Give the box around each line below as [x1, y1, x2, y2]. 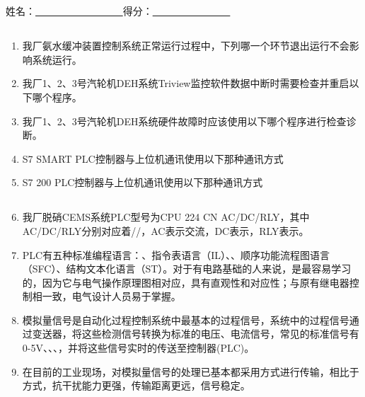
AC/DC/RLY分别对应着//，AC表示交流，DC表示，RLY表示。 [22, 223, 309, 238]
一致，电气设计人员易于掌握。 [42, 289, 181, 304]
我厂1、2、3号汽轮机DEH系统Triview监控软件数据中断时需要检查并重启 [22, 76, 349, 91]
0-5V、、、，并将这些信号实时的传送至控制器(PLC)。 [22, 340, 255, 355]
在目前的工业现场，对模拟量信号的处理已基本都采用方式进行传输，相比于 [22, 364, 359, 379]
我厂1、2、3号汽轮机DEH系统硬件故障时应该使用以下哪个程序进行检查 [22, 113, 347, 128]
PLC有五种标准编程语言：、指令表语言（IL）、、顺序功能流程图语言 [22, 247, 330, 262]
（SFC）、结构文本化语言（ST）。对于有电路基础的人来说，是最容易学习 [22, 261, 352, 276]
